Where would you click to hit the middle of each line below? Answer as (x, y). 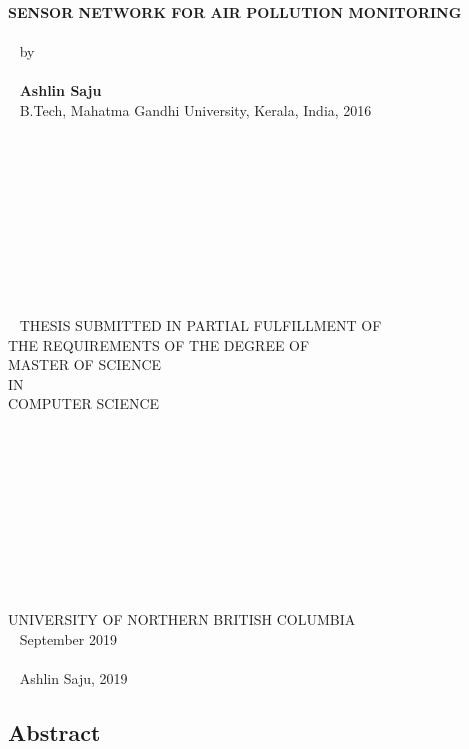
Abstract (54, 731)
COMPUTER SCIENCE (84, 403)
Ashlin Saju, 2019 (73, 677)
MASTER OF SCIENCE (85, 364)
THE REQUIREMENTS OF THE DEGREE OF (159, 344)
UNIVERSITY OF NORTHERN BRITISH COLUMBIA (182, 619)
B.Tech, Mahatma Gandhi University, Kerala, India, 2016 (195, 109)
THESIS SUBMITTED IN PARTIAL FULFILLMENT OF (200, 325)
